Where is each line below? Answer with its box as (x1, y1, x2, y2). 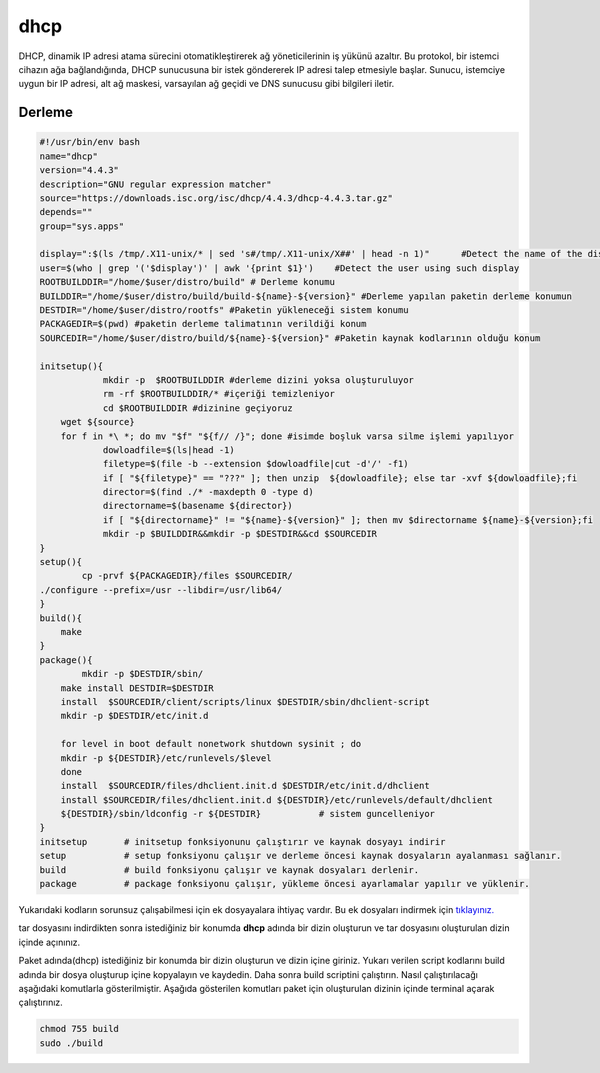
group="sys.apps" (39, 220, 125, 232)
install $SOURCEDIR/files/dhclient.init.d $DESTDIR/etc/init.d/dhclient (60, 780, 430, 792)
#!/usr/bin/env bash (39, 136, 140, 148)
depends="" (39, 206, 93, 218)
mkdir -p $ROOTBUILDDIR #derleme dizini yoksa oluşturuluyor (102, 374, 415, 385)
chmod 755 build (39, 1023, 120, 1035)
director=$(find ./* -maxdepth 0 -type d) (102, 486, 314, 498)
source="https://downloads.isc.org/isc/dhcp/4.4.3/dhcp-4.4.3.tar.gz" (39, 192, 394, 204)
